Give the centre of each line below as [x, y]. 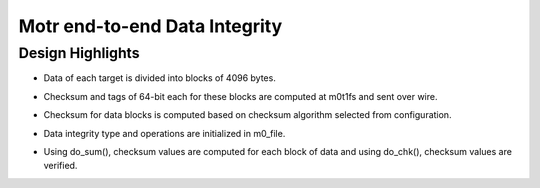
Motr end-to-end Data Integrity [150, 26]
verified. [60, 166]
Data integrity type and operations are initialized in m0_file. [164, 133]
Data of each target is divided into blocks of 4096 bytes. [160, 78]
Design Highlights [79, 53]
